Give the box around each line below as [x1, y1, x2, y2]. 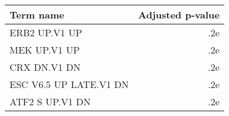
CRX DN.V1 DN [10, 60, 81, 74]
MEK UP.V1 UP [10, 43, 80, 57]
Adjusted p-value [138, 8, 220, 21]
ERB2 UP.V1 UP [10, 26, 82, 39]
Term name [10, 8, 64, 21]
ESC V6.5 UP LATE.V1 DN [10, 77, 129, 91]
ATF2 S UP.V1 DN [10, 95, 91, 108]
